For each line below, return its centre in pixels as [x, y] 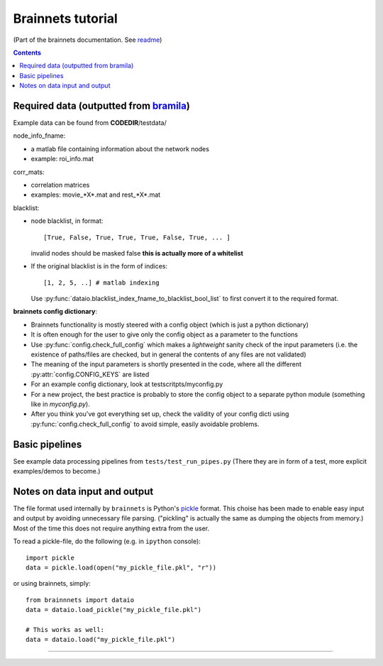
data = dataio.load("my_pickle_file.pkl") [101, 640]
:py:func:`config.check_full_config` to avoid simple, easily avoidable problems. [145, 424]
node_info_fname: [39, 136]
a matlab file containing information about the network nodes [120, 148]
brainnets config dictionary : [55, 312]
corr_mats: [29, 172]
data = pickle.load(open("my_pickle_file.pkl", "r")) [121, 567]
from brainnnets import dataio [80, 600]
